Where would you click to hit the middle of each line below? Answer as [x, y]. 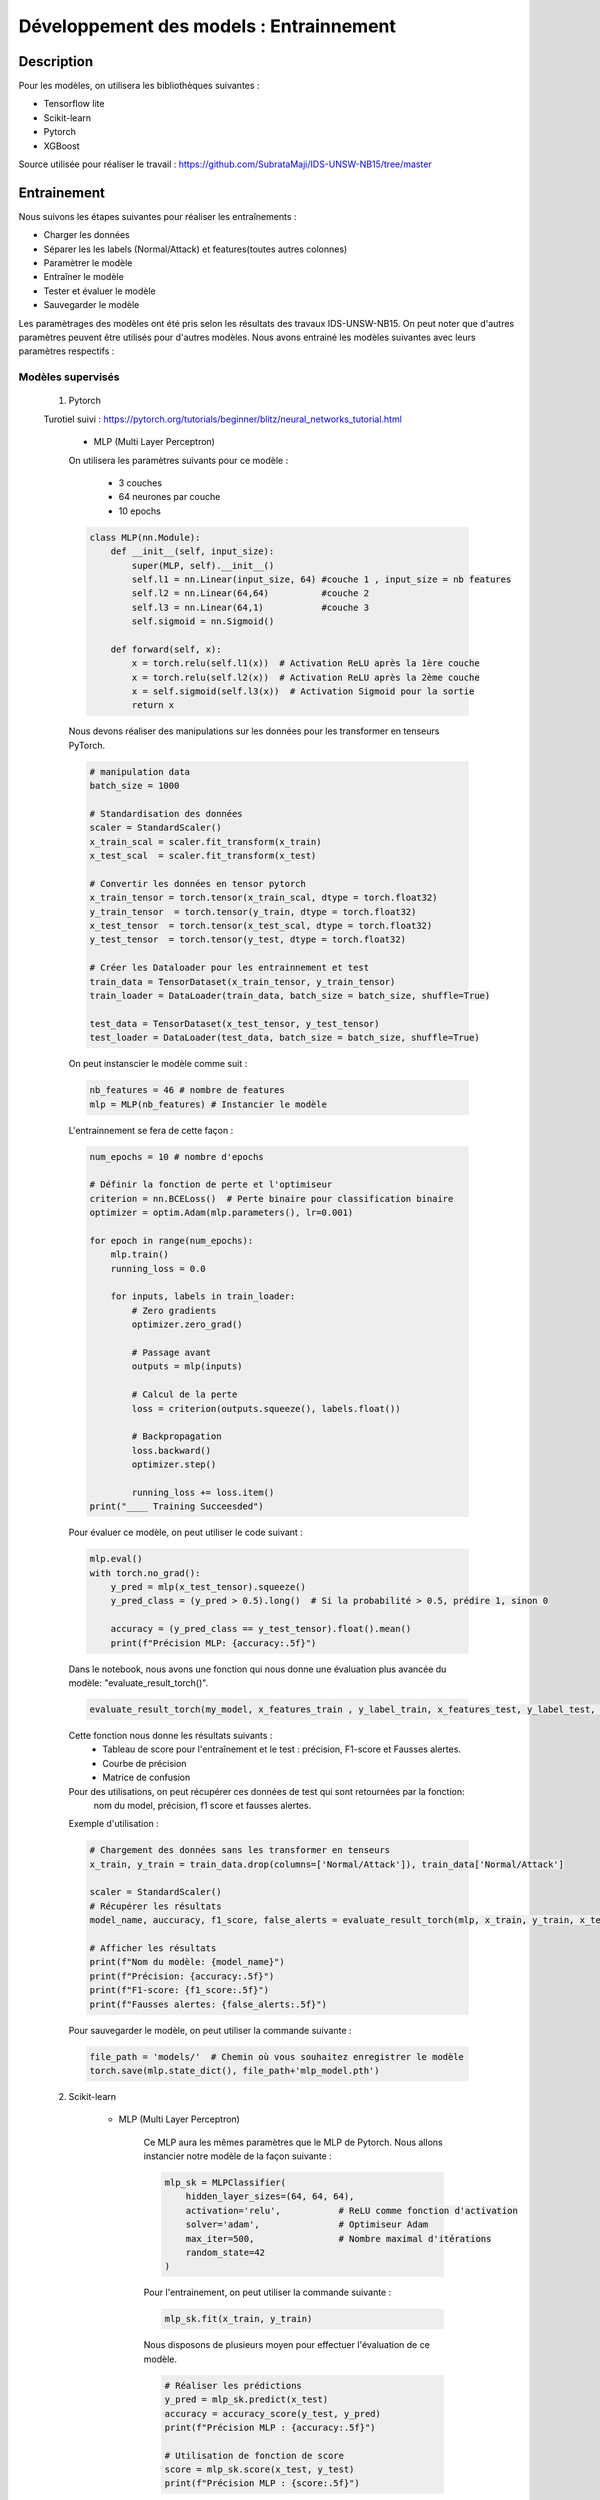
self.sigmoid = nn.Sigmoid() [203, 621]
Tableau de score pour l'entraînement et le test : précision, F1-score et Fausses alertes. [282, 1749]
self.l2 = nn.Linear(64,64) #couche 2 [250, 593]
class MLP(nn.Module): [145, 537]
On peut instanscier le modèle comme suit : [158, 1064]
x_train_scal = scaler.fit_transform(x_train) [205, 841]
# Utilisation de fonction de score [254, 2455]
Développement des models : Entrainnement [207, 26]
